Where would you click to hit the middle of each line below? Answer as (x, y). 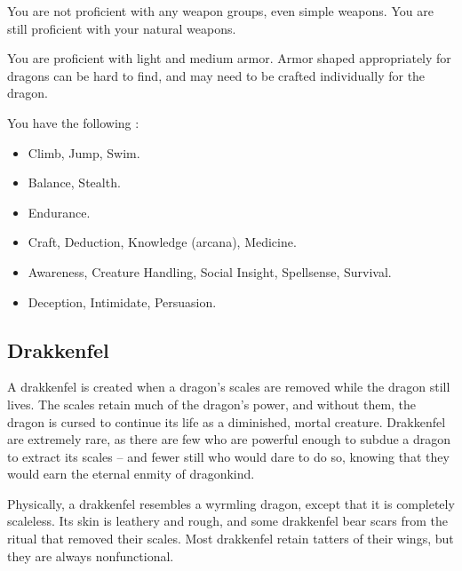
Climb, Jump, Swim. (84, 152)
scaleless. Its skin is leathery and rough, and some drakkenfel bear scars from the (227, 521)
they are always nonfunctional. (91, 555)
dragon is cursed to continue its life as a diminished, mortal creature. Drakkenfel (227, 421)
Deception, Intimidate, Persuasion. (122, 301)
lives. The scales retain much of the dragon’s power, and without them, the (212, 404)
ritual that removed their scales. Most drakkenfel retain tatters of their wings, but (231, 539)
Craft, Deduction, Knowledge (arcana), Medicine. (162, 242)
